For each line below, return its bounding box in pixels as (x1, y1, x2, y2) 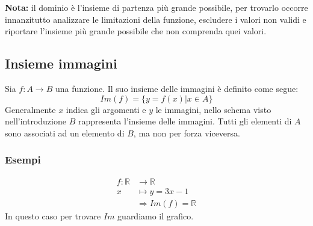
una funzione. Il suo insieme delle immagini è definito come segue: (55, 82, 299, 94)
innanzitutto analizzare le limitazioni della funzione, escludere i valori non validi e (5, 13, 306, 25)
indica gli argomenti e (66, 103, 146, 115)
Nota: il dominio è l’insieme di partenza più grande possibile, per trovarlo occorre (5, 1, 308, 13)
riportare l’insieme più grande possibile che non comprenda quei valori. (5, 25, 267, 37)
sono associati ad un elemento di (5, 126, 125, 139)
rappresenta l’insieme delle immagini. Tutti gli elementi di (78, 115, 292, 127)
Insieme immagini (5, 54, 117, 73)
